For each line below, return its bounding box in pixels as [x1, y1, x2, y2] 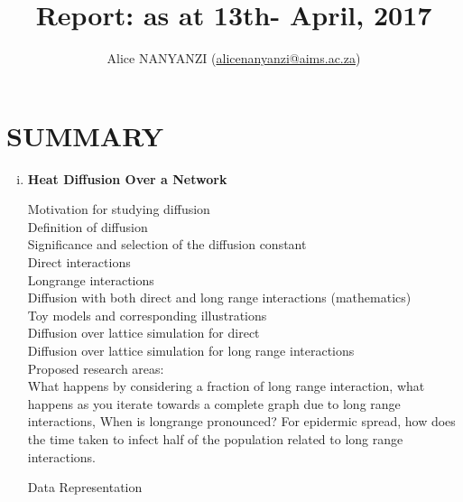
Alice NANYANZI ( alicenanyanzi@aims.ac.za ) [106, 49, 361, 68]
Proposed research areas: [27, 358, 164, 377]
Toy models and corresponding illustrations [27, 305, 267, 324]
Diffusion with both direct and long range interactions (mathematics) [27, 288, 412, 307]
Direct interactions [27, 253, 131, 272]
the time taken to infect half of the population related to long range [27, 429, 403, 448]
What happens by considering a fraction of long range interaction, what [27, 376, 425, 395]
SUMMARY [6, 116, 163, 153]
